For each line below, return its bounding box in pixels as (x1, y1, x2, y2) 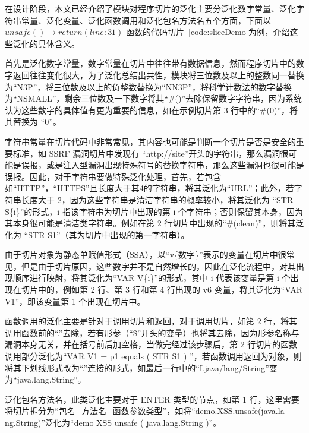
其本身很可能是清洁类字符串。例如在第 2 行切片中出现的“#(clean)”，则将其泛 (5, 217, 304, 229)
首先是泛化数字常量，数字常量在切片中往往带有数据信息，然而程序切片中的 (5, 57, 296, 69)
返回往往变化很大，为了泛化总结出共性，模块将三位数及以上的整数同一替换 (12, 68, 304, 81)
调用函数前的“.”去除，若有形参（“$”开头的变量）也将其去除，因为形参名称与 (5, 326, 299, 339)
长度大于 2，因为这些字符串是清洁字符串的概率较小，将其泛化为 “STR (21, 193, 294, 206)
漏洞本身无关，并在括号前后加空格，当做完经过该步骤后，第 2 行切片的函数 (5, 338, 298, 350)
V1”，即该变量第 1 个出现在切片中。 (5, 295, 146, 307)
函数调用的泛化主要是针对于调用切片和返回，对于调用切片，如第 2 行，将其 (5, 315, 298, 327)
